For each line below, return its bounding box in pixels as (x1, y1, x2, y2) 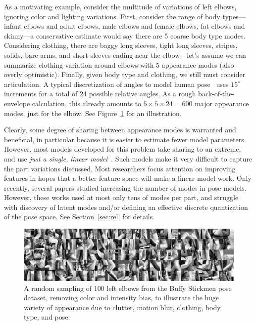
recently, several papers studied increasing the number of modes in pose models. (4, 182, 247, 193)
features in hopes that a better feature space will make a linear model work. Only (4, 173, 252, 183)
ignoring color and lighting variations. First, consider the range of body (4, 11, 220, 21)
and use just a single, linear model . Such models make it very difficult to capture (4, 153, 253, 163)
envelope (4, 98, 30, 108)
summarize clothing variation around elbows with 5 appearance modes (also (4, 59, 234, 70)
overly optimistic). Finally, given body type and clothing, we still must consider (4, 69, 246, 80)
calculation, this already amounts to (32, 98, 142, 108)
